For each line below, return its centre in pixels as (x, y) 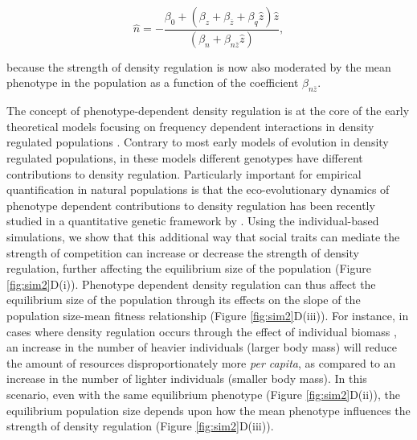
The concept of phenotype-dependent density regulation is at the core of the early (208, 111)
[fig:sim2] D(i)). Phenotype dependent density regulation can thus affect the (191, 284)
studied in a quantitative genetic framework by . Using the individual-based (193, 221)
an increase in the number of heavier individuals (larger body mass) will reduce (202, 347)
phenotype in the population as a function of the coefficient (153, 82)
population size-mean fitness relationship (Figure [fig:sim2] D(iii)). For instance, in (208, 315)
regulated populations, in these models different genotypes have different (185, 158)
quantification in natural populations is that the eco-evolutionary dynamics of (198, 189)
